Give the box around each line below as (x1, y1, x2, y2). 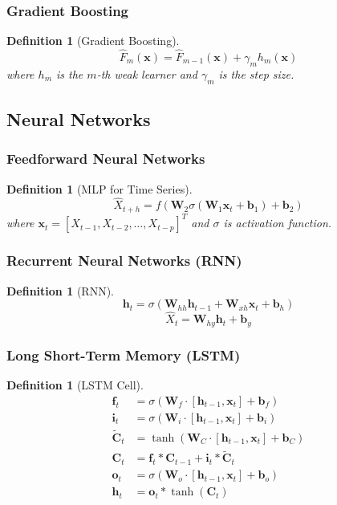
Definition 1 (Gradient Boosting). (6, 32, 180, 49)
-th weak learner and (96, 65, 197, 82)
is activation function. (223, 214, 332, 231)
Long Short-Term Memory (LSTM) (6, 344, 241, 364)
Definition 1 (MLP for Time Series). (6, 180, 193, 197)
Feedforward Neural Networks (6, 149, 205, 169)
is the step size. (218, 65, 294, 82)
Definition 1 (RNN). (6, 282, 114, 299)
